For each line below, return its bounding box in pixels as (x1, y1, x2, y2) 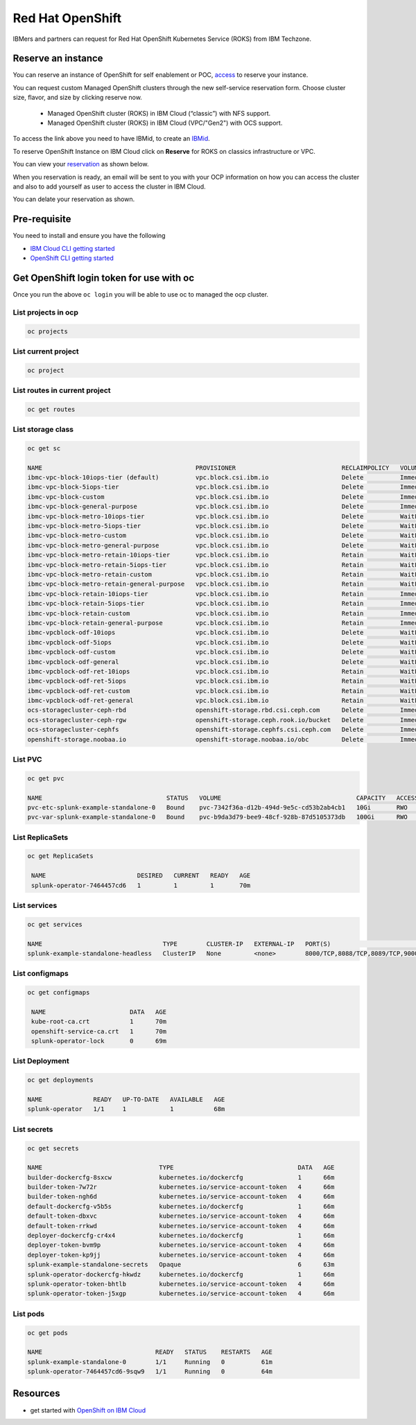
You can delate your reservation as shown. (12, 195, 135, 204)
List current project (12, 347, 79, 356)
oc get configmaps (27, 988, 90, 997)
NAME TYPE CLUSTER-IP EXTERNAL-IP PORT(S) (27, 940, 331, 947)
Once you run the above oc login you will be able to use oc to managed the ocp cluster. (12, 290, 269, 298)
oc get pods (27, 1329, 69, 1337)
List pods (12, 1309, 45, 1318)
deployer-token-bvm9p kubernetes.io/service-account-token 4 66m (27, 1241, 335, 1249)
